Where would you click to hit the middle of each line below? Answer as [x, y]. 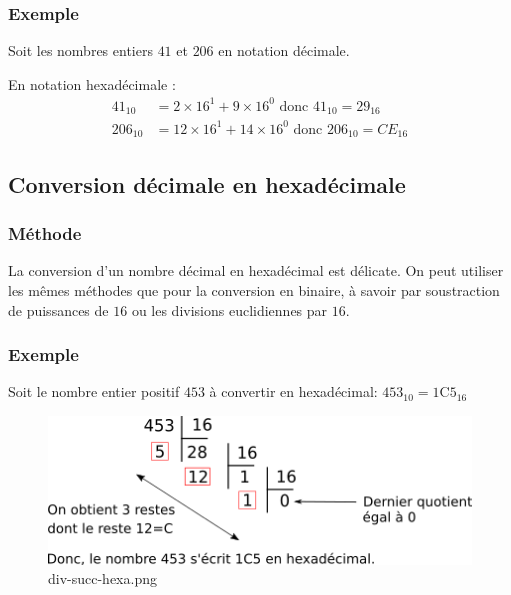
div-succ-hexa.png [102, 578]
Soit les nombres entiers [80, 50]
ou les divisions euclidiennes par [229, 309]
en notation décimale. [284, 50]
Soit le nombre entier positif [94, 391]
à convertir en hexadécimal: [293, 391]
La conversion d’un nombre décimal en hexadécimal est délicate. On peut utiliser [256, 270]
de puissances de [58, 309]
